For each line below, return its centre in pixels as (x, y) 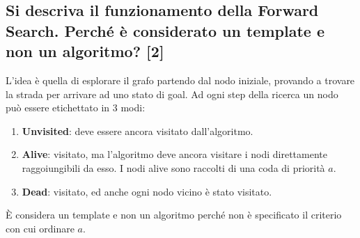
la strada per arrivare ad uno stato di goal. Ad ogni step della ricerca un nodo (172, 94)
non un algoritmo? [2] (85, 51)
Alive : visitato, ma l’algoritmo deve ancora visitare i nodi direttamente (174, 154)
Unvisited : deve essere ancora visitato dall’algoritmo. (138, 130)
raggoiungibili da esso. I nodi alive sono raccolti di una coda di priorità (173, 167)
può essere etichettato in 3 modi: (76, 108)
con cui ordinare (40, 228)
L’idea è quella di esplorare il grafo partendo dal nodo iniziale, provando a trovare (180, 80)
